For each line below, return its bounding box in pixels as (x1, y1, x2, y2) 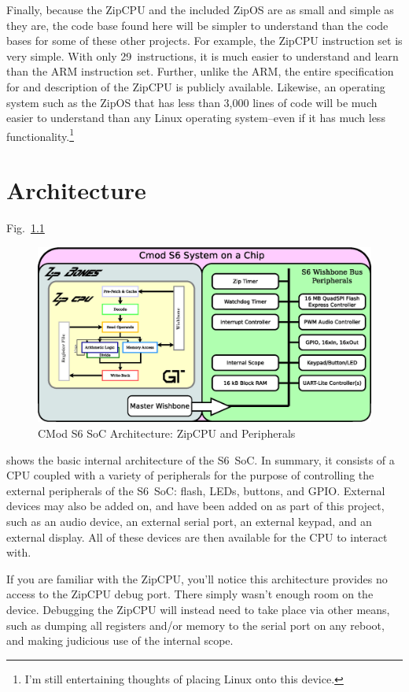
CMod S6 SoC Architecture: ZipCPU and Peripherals (38, 425, 296, 442)
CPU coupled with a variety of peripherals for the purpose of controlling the (6, 467, 374, 483)
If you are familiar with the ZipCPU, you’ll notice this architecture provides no (6, 570, 388, 587)
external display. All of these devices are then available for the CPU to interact (6, 528, 388, 545)
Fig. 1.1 (6, 220, 45, 236)
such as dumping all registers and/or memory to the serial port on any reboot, (6, 616, 385, 633)
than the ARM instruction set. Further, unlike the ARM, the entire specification (6, 63, 394, 80)
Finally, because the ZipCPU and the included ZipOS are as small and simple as (6, 2, 394, 17)
